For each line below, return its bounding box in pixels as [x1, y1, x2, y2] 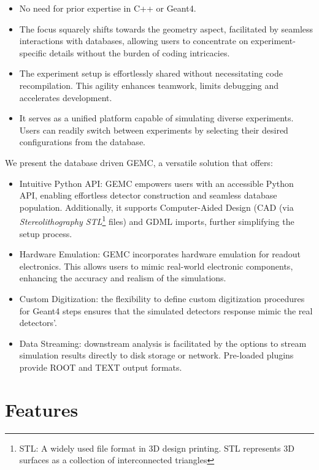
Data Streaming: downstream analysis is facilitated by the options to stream [19, 336, 307, 349]
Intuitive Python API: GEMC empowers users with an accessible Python [19, 176, 294, 189]
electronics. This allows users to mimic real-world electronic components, [19, 259, 293, 272]
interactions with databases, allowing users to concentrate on [19, 34, 248, 47]
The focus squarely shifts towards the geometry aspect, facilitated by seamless [19, 22, 313, 35]
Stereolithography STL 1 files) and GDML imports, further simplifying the [19, 213, 294, 227]
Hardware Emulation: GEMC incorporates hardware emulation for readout [19, 248, 301, 260]
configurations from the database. [19, 135, 145, 148]
